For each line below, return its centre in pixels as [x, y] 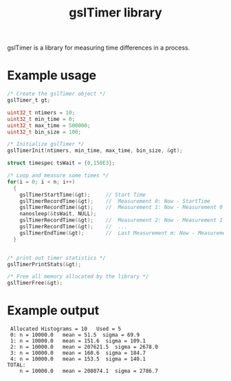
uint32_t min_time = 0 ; [41, 119]
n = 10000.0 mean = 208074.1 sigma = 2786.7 [89, 371]
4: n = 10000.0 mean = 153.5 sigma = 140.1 [78, 359]
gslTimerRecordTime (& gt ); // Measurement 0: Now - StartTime [115, 201]
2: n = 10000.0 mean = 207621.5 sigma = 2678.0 [84, 347]
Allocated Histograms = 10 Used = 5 [66, 329]
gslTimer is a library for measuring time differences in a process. [99, 48]
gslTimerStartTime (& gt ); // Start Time [83, 195]
